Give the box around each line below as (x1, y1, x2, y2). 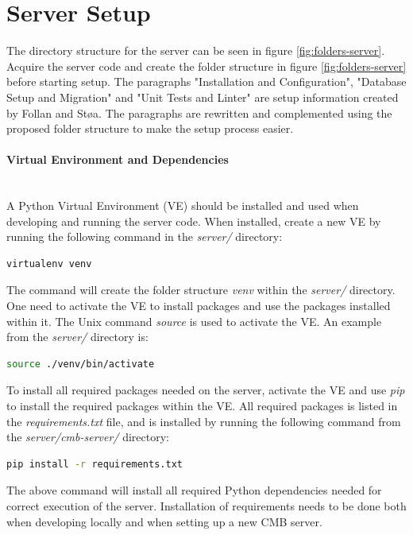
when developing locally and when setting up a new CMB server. (6, 513, 322, 529)
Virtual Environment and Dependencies (6, 151, 229, 168)
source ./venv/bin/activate (6, 358, 155, 370)
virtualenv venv (6, 258, 92, 269)
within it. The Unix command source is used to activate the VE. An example (6, 312, 382, 329)
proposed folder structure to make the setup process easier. (6, 120, 294, 137)
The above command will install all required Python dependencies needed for (6, 482, 382, 498)
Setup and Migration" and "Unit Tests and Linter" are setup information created (6, 88, 399, 105)
